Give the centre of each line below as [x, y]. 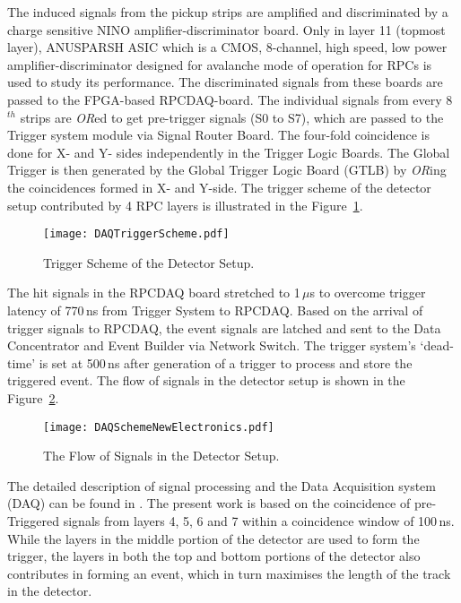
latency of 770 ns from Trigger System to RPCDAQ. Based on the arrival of [215, 310]
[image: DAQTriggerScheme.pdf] [136, 234]
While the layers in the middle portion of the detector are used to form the [213, 538]
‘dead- [437, 345]
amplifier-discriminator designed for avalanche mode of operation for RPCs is [220, 64]
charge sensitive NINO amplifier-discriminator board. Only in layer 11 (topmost [226, 29]
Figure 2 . [33, 397]
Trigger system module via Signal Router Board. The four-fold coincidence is [218, 135]
